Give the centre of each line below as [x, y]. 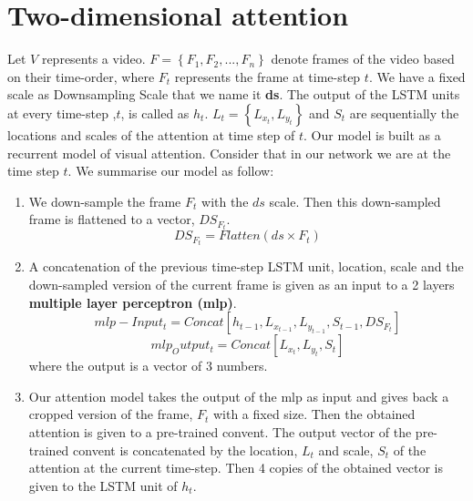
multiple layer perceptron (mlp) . [133, 302]
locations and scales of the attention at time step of [151, 134]
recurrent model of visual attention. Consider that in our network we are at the [229, 153]
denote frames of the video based [363, 59]
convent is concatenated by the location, [185, 450]
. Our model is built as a [372, 134]
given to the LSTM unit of [103, 485]
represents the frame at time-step [267, 76]
